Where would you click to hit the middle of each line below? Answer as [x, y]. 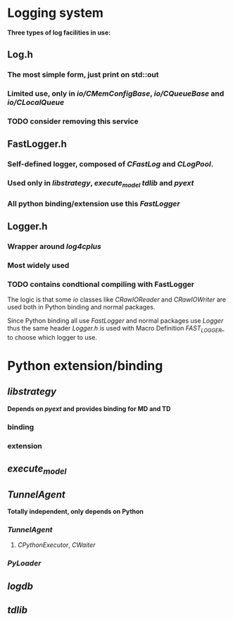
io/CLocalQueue [36, 102]
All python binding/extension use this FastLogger [94, 204]
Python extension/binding [85, 366]
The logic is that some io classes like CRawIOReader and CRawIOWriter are [117, 300]
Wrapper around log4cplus [55, 246]
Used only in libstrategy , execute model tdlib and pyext [101, 184]
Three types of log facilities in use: [59, 32]
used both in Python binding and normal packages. [81, 307]
